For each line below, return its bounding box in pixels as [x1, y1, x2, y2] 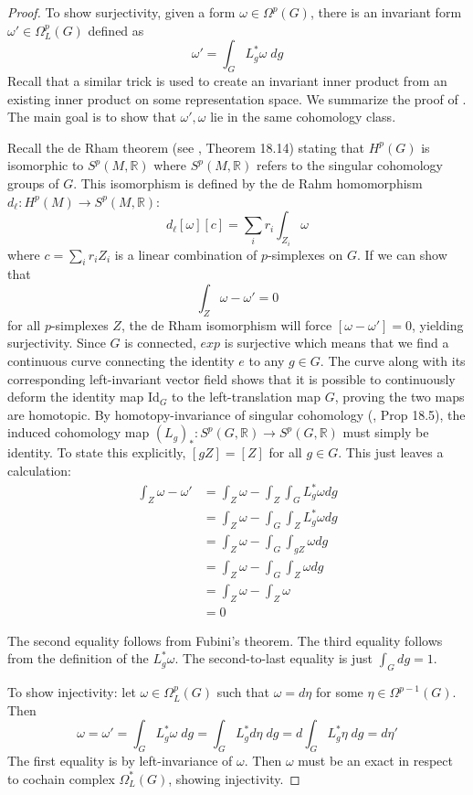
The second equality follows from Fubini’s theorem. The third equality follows [7, 630, 443, 650]
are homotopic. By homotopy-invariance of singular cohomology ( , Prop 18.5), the [7, 404, 466, 424]
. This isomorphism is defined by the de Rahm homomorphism [73, 173, 423, 192]
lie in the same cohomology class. [210, 107, 396, 126]
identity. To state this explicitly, [7, 443, 186, 462]
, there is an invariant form [310, 3, 462, 21]
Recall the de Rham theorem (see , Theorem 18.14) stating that [7, 137, 365, 156]
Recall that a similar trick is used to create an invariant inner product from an [7, 70, 447, 90]
